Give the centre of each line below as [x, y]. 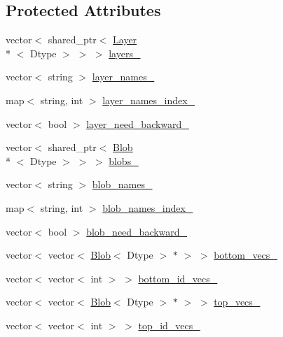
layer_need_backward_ [138, 123]
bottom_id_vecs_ [178, 278]
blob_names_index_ [148, 207]
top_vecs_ [237, 302]
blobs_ [124, 160]
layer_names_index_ [149, 100]
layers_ [125, 53]
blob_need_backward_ [137, 231]
